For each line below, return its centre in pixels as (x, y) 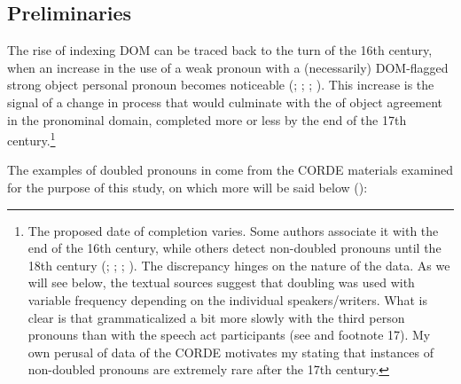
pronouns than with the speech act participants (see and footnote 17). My (229, 335)
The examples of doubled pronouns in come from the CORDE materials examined (230, 170)
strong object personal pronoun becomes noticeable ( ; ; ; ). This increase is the (221, 85)
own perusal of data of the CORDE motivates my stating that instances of (230, 352)
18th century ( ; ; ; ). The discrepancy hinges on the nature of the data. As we (239, 265)
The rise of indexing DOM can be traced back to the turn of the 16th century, (220, 50)
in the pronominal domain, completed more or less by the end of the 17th (207, 119)
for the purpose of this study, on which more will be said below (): (188, 188)
